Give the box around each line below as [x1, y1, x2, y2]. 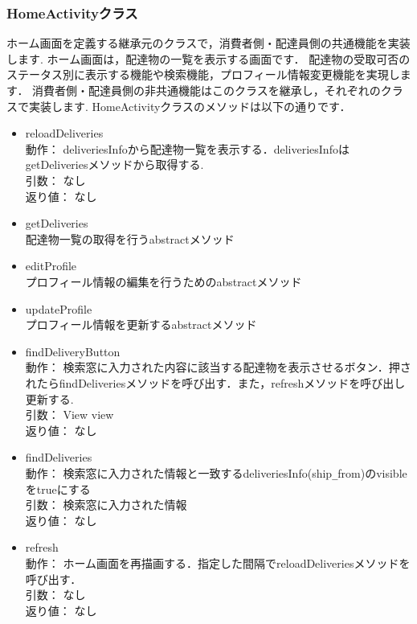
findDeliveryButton [25, 343, 121, 359]
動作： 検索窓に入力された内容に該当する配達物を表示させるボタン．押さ [25, 359, 411, 376]
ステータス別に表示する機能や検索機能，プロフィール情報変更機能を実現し [6, 66, 400, 83]
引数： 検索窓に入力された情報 [25, 496, 187, 513]
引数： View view [25, 406, 114, 423]
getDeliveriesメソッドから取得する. [25, 156, 204, 173]
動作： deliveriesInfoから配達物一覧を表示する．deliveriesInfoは [25, 140, 350, 157]
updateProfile [25, 300, 92, 317]
